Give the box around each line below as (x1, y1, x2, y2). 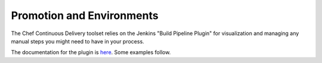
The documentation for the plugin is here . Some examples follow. (11, 49, 171, 56)
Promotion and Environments (11, 9, 159, 22)
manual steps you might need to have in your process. (11, 37, 144, 45)
